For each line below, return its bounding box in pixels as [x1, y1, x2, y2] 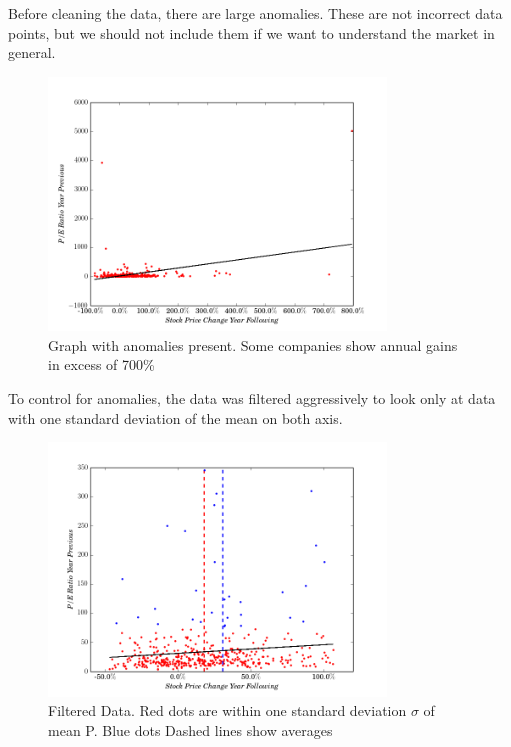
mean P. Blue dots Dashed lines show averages [48, 719, 333, 740]
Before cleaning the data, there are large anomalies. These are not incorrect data [8, 3, 503, 23]
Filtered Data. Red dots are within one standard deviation [48, 700, 407, 721]
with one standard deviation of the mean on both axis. [8, 407, 343, 428]
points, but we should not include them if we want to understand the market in [8, 22, 495, 43]
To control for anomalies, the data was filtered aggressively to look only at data [8, 387, 496, 408]
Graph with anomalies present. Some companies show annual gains [48, 334, 458, 355]
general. [8, 42, 56, 63]
